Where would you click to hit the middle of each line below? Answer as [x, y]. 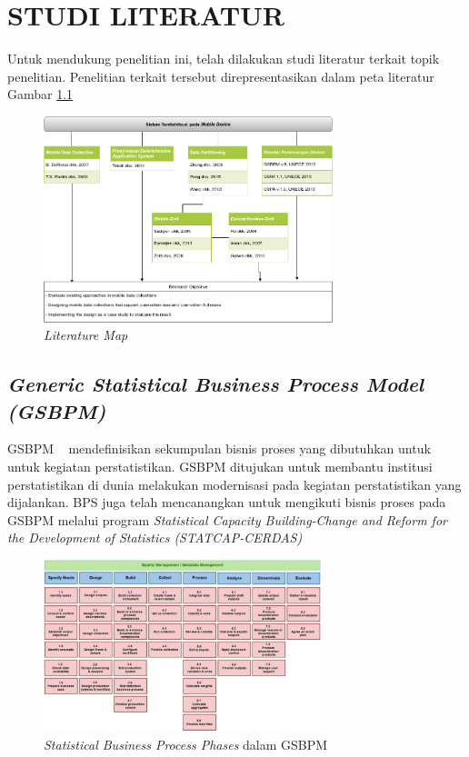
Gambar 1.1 [40, 94]
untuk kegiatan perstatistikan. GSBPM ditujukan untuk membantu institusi [220, 467]
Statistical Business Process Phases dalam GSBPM [186, 744]
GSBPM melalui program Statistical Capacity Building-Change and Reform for [227, 519]
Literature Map [86, 335]
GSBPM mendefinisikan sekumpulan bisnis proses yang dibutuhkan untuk [219, 448]
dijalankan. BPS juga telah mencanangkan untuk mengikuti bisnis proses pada [227, 502]
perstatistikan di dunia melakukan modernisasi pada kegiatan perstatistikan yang [234, 484]
